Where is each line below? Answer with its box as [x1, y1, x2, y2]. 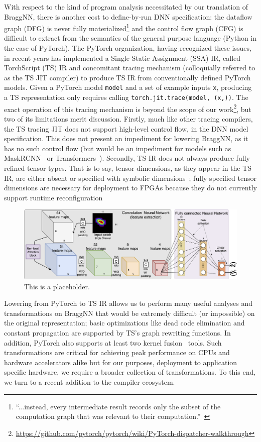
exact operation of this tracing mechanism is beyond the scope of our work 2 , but [4, 102, 251, 114]
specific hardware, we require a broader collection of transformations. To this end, [4, 367, 256, 377]
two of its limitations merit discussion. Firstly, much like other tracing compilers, [4, 113, 253, 124]
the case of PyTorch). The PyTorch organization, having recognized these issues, [4, 43, 251, 53]
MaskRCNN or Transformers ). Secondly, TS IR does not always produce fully [4, 153, 250, 163]
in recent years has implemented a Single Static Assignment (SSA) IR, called [4, 52, 241, 63]
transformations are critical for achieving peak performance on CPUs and [4, 347, 230, 358]
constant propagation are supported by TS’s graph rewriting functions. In [4, 327, 231, 338]
